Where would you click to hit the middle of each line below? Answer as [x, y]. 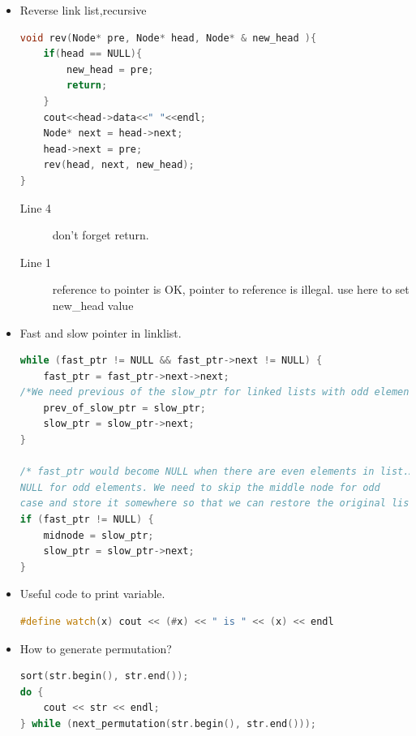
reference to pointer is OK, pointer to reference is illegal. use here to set [231, 289]
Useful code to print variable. [92, 594]
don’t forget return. [101, 235]
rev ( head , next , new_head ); [119, 165]
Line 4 [36, 207]
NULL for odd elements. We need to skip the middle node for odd [200, 487]
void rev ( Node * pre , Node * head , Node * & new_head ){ [168, 38]
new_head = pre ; [110, 69]
